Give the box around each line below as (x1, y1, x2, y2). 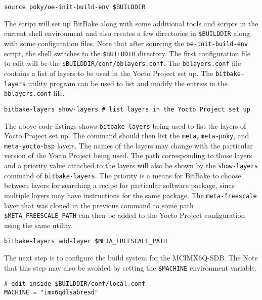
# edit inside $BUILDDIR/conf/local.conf (4, 280, 146, 288)
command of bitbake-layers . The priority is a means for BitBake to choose (4, 170, 241, 180)
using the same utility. (4, 219, 73, 230)
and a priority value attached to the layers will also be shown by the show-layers (4, 160, 258, 171)
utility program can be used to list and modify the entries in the (28, 78, 228, 88)
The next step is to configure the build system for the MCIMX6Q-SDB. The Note (4, 252, 258, 263)
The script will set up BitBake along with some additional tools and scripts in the (4, 18, 258, 28)
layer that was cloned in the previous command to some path (4, 200, 194, 210)
